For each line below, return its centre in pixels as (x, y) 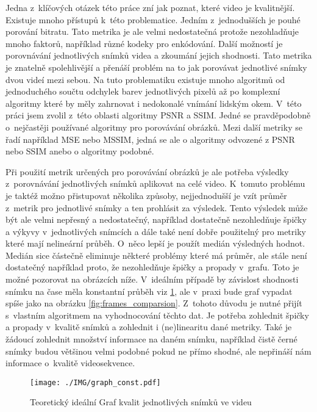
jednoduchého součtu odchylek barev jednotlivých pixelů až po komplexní (143, 91)
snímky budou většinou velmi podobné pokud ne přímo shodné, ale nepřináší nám (158, 351)
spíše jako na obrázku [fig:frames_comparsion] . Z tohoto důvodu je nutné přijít (154, 303)
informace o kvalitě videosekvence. (70, 363)
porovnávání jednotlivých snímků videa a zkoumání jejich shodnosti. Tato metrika (159, 55)
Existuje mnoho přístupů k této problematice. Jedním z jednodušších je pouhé (153, 19)
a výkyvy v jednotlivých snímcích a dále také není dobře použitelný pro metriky (156, 231)
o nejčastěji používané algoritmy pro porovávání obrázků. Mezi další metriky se (154, 127)
